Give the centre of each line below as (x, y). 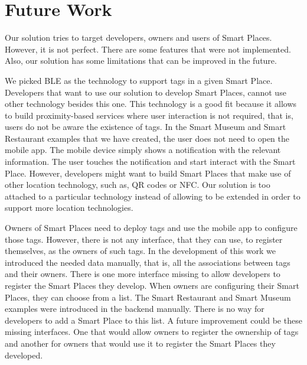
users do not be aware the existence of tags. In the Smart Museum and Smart (146, 127)
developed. (24, 355)
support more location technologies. (69, 208)
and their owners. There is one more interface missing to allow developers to (143, 274)
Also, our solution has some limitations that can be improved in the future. (141, 61)
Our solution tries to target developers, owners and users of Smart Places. (138, 38)
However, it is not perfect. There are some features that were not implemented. (148, 49)
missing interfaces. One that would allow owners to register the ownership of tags (152, 332)
